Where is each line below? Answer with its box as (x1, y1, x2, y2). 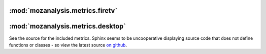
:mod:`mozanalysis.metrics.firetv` (9, 6, 118, 15)
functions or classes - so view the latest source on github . (9, 42, 127, 48)
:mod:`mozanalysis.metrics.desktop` (9, 22, 126, 30)
